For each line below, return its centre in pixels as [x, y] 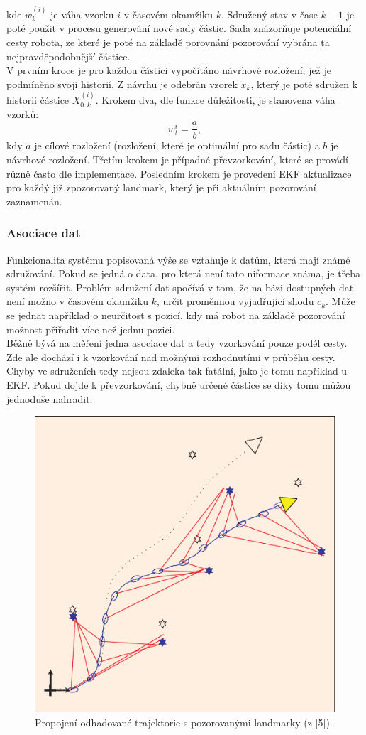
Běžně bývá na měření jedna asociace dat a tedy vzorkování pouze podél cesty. [177, 343]
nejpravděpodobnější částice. [68, 56]
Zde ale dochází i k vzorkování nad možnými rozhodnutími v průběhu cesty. [171, 356]
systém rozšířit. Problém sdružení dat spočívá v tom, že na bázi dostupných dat [180, 287]
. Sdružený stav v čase [269, 14]
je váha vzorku [82, 14]
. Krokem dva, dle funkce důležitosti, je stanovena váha [215, 100]
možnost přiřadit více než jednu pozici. [91, 329]
